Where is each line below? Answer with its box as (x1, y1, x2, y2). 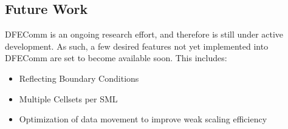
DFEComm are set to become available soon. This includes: (5, 51, 227, 64)
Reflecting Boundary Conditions (19, 71, 139, 84)
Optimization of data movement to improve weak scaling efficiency (19, 113, 267, 125)
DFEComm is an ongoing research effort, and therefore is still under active (5, 28, 284, 41)
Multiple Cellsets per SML (19, 92, 118, 105)
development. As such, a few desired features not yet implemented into (5, 39, 269, 52)
